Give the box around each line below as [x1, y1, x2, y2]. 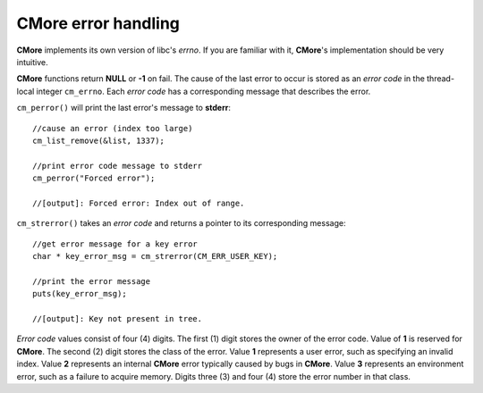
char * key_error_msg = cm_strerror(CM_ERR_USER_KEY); [32, 251, 278, 262]
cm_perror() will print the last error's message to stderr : [16, 103, 232, 113]
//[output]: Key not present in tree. [32, 314, 203, 323]
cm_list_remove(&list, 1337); [32, 135, 165, 146]
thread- [426, 73, 455, 84]
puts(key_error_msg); [32, 288, 127, 299]
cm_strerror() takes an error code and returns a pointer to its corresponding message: [16, 218, 346, 229]
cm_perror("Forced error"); [32, 173, 156, 183]
